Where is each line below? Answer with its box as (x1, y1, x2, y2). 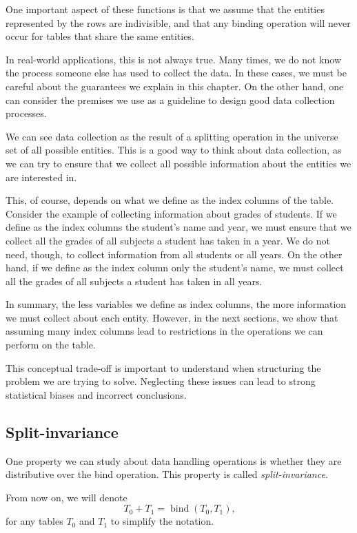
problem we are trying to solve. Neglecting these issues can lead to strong (6, 374, 316, 388)
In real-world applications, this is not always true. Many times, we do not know (6, 52, 341, 66)
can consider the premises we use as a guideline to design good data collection (6, 92, 335, 107)
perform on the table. (6, 337, 96, 352)
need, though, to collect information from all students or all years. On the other (6, 247, 343, 261)
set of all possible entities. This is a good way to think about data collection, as (6, 143, 342, 157)
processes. (6, 106, 47, 121)
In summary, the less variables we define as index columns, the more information (6, 297, 347, 311)
